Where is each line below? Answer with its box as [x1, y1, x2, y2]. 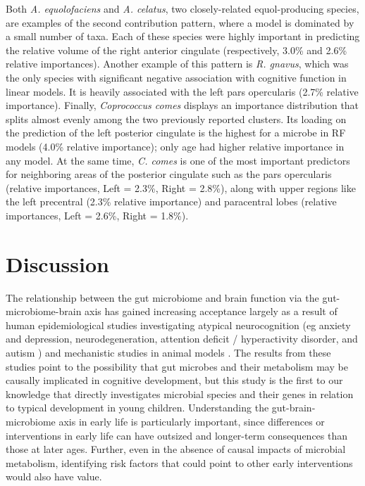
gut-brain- [271, 400, 316, 415]
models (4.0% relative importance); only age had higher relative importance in [6, 139, 345, 153]
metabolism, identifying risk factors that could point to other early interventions [6, 455, 353, 470]
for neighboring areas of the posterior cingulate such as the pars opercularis [6, 167, 332, 181]
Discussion [6, 249, 109, 278]
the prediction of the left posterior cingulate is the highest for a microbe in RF [6, 125, 346, 140]
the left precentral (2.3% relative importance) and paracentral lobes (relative [6, 194, 337, 209]
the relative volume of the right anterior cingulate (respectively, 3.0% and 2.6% [6, 42, 347, 57]
